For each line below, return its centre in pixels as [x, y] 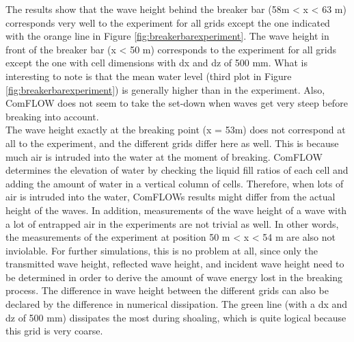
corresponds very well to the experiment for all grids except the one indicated [168, 22]
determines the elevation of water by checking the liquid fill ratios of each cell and [177, 170]
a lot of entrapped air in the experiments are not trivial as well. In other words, [172, 223]
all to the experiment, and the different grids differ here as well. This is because [172, 143]
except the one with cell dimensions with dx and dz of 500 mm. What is [156, 63]
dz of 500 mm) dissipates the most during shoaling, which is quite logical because [176, 317]
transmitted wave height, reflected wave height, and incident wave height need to [175, 264]
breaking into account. [52, 116]
